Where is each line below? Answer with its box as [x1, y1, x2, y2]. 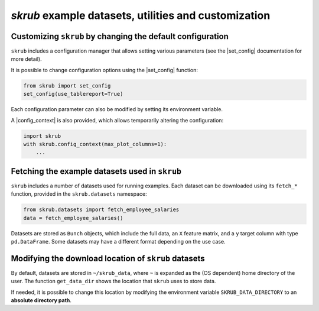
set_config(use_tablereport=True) [23, 90, 123, 98]
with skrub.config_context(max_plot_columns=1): [23, 141, 167, 147]
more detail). [11, 56, 42, 63]
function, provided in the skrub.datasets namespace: [11, 190, 147, 197]
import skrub [23, 132, 61, 139]
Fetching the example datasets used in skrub [11, 166, 181, 176]
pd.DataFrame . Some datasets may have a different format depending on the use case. [11, 238, 226, 245]
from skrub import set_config [23, 82, 111, 89]
